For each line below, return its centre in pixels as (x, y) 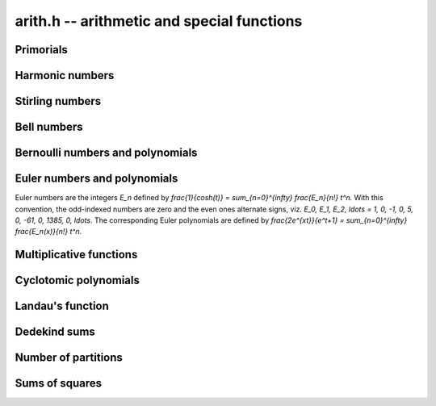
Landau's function (62, 306)
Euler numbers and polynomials (96, 179)
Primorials (41, 50)
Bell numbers (49, 127)
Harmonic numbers (65, 75)
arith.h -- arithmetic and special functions (159, 21)
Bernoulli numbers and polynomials (106, 153)
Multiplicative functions (76, 255)
